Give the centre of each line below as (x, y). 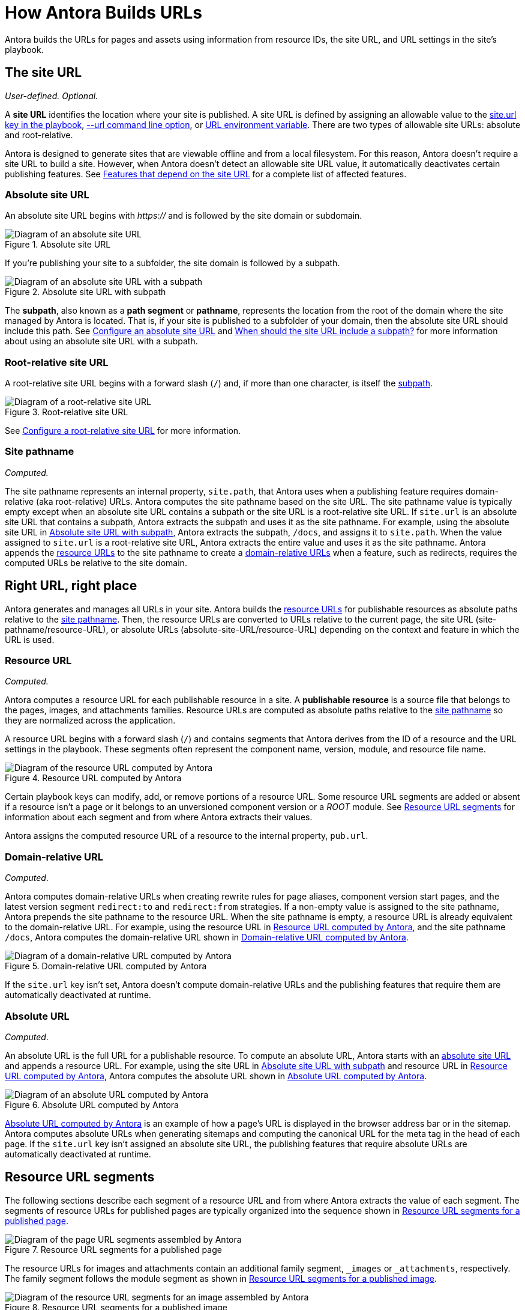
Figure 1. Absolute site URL (58, 245)
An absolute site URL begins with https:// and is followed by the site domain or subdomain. (184, 216)
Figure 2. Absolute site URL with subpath (85, 292)
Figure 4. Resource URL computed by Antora (93, 778)
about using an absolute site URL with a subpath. (101, 341)
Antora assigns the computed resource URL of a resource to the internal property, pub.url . (187, 836)
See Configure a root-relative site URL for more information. (123, 431)
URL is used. (30, 639)
